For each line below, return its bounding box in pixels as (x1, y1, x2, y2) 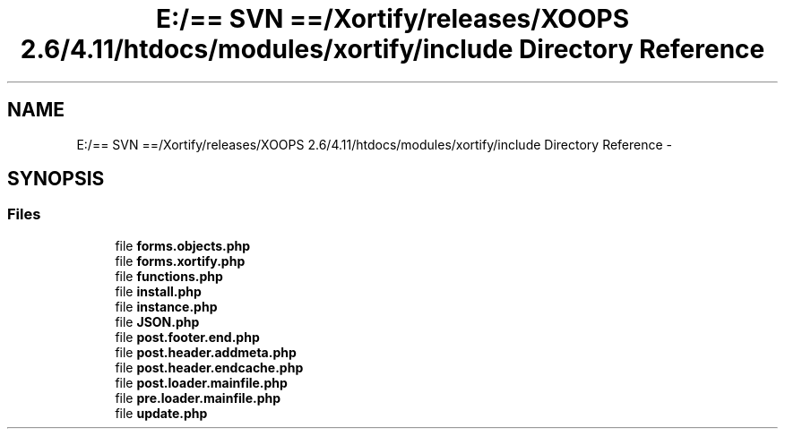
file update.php (115, 405, 208, 421)
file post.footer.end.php (115, 329, 260, 345)
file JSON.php (115, 313, 200, 329)
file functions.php (115, 268, 223, 284)
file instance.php (115, 298, 218, 314)
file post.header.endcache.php (115, 359, 304, 375)
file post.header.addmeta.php (115, 344, 297, 360)
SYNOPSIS (7, 167, 105, 191)
